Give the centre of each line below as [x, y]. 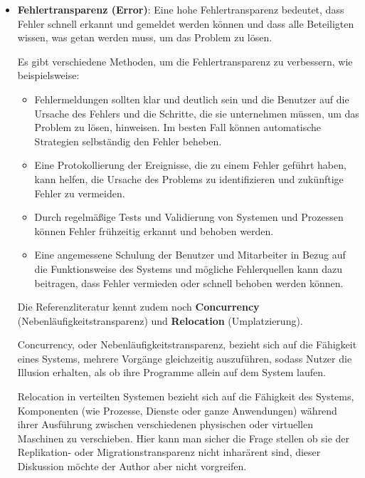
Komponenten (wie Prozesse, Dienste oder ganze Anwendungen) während [177, 410]
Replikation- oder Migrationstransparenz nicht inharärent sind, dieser [169, 452]
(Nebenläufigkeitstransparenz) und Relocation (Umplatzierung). [160, 320]
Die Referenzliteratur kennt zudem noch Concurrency [138, 307]
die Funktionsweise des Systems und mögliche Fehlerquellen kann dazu [189, 268]
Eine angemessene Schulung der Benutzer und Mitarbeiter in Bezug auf [190, 255]
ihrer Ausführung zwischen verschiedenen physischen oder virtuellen [165, 424]
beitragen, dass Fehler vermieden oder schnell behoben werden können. [189, 282]
